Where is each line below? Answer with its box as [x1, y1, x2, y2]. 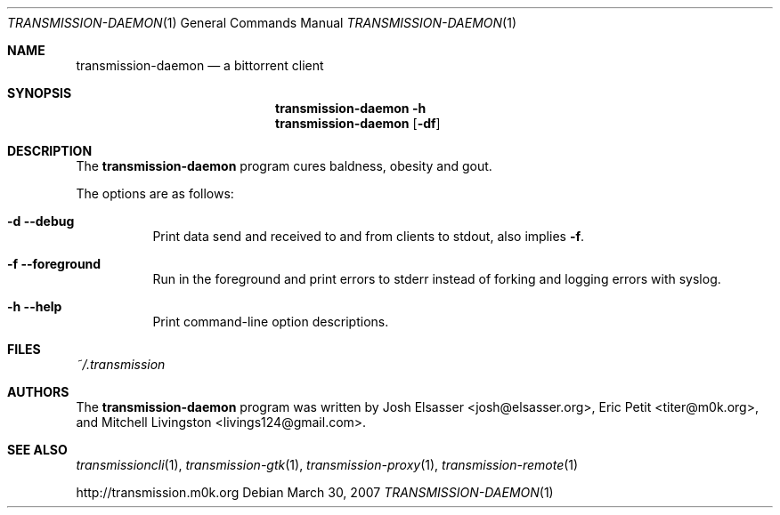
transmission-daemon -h [275, 101, 427, 116]
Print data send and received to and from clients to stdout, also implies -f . [152, 229, 585, 244]
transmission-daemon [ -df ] [275, 116, 441, 131]
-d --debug [7, 213, 75, 229]
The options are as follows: [76, 186, 234, 201]
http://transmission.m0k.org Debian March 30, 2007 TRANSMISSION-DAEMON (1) [76, 485, 554, 500]
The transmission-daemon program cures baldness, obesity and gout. [76, 158, 492, 173]
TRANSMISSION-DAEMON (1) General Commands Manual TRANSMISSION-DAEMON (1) [7, 15, 517, 30]
